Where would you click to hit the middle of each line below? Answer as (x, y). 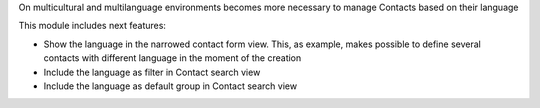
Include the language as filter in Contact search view (152, 72)
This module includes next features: (92, 26)
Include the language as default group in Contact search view (170, 86)
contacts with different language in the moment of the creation (172, 58)
